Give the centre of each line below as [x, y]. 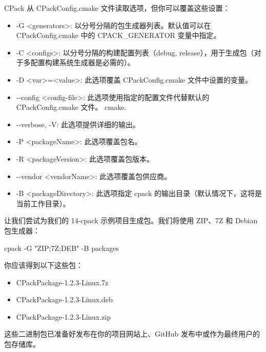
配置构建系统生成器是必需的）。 [83, 62]
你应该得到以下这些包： [44, 265]
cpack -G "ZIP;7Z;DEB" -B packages [62, 248]
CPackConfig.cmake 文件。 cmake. [71, 107]
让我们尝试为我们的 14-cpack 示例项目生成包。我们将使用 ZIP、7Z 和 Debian [131, 220]
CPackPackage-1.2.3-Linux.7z [62, 282]
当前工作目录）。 [43, 203]
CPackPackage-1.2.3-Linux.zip [63, 316]
